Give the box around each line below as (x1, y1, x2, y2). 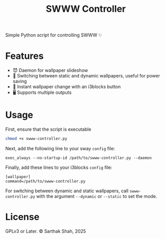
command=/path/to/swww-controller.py (5, 178, 86, 184)
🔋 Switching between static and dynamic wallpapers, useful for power (12, 73, 160, 79)
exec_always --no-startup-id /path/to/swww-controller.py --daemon (5, 155, 152, 161)
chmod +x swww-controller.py (5, 136, 67, 142)
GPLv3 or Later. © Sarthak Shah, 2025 (5, 228, 86, 234)
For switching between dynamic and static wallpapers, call (5, 188, 129, 194)
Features (5, 50, 44, 62)
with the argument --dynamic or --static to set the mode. (36, 193, 157, 199)
